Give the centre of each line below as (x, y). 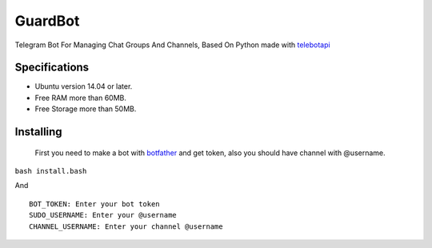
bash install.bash (51, 171)
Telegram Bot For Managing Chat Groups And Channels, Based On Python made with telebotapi (173, 45)
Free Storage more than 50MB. (86, 109)
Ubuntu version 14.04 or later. (84, 86)
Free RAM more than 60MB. (81, 98)
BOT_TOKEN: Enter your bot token (94, 204)
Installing (39, 132)
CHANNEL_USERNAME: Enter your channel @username (126, 226)
